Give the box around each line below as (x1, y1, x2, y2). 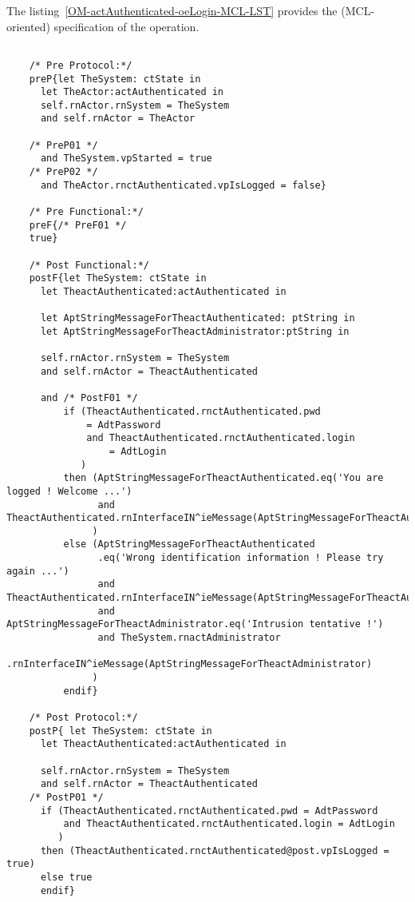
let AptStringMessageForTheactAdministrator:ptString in (40, 325, 350, 337)
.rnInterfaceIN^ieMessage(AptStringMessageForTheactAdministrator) (6, 658, 373, 670)
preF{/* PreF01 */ (29, 219, 127, 231)
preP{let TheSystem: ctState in (29, 73, 201, 85)
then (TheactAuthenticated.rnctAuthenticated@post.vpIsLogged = (40, 844, 389, 856)
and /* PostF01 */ (40, 392, 138, 404)
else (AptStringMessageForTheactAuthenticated (63, 538, 315, 550)
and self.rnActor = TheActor (40, 113, 196, 125)
